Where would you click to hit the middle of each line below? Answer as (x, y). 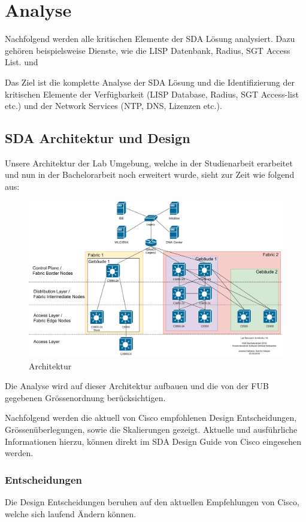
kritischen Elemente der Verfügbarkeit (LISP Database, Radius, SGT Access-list (152, 94)
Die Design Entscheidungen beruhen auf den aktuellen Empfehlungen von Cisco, (152, 501)
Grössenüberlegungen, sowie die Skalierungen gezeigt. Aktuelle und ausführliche (151, 429)
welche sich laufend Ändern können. (71, 513)
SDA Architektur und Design (98, 138)
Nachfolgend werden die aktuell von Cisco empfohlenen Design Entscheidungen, (151, 418)
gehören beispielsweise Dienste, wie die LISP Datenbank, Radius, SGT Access (148, 50)
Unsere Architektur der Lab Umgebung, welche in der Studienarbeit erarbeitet (149, 163)
